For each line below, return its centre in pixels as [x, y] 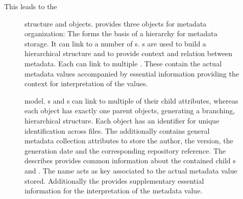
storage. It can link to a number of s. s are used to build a [115, 43]
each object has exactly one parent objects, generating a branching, [130, 110]
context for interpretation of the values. [86, 83]
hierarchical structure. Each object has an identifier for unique [122, 120]
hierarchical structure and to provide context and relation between [129, 53]
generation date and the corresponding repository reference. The [125, 150]
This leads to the [31, 6]
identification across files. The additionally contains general [117, 130]
